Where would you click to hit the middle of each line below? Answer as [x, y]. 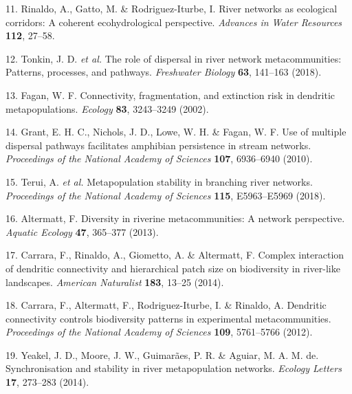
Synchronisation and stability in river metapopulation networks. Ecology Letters [174, 368]
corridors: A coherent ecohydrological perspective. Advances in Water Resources [174, 22]
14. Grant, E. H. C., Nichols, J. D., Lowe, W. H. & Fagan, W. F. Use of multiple [176, 132]
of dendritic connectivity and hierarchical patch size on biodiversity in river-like [173, 268]
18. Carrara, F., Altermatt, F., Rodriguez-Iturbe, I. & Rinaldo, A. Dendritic [166, 305]
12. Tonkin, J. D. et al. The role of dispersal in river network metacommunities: [174, 58]
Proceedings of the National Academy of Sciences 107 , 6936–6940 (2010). [159, 158]
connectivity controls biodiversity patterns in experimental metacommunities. [168, 318]
